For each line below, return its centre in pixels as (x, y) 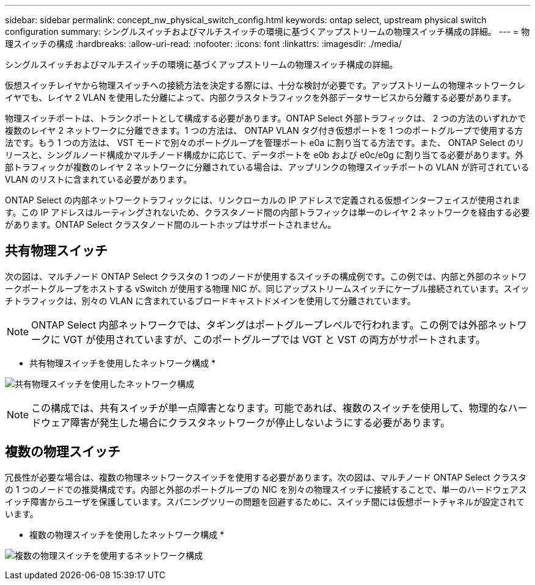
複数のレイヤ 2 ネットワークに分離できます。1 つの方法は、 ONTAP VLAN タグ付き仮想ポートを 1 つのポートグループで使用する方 (264, 130)
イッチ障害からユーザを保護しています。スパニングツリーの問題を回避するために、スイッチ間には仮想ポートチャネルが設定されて (265, 501)
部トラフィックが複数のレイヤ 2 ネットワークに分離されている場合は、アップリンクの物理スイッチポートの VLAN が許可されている (267, 167)
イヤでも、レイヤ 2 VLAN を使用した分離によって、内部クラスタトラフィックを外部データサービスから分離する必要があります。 (261, 97)
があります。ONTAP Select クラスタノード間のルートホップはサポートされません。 (171, 224)
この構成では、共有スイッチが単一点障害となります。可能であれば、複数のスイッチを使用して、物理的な (270, 408)
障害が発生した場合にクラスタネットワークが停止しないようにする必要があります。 (260, 422)
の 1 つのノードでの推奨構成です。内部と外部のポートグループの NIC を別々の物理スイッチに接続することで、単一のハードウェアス (266, 489)
